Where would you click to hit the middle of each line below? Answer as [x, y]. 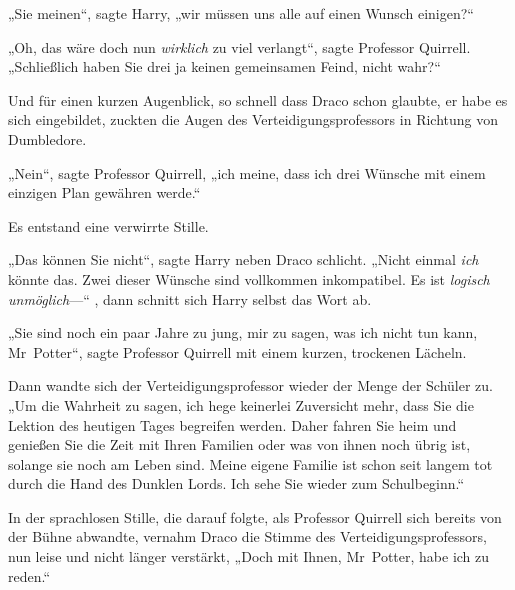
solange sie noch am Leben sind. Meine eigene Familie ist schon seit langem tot [250, 463]
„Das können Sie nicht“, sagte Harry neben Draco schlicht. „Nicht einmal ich [243, 259]
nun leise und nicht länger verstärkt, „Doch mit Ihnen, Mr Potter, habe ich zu [249, 556]
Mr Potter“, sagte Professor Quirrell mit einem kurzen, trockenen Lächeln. [237, 351]
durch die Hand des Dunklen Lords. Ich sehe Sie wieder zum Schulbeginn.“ [236, 483]
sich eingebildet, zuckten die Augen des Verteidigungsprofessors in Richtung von [253, 119]
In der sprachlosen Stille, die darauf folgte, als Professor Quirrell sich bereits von [255, 516]
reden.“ [29, 575]
